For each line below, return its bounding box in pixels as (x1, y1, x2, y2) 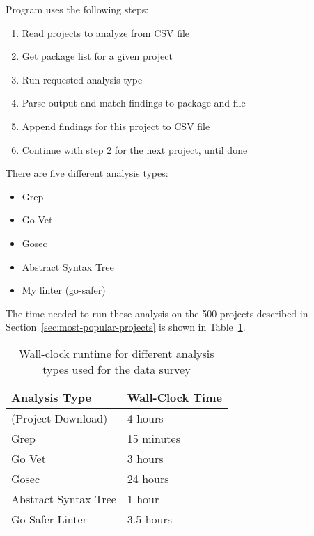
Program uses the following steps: (6, 2, 149, 16)
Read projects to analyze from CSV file (22, 25, 190, 40)
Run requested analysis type (22, 72, 143, 86)
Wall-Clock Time (127, 388, 222, 405)
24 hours (127, 470, 169, 487)
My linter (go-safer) (22, 283, 106, 297)
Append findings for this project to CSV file (22, 118, 210, 133)
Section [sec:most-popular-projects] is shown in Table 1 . (6, 320, 246, 334)
